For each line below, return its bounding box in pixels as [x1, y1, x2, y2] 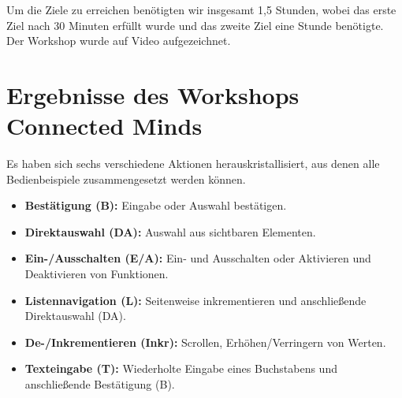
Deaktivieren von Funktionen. [24, 266, 169, 282]
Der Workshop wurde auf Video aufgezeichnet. [6, 32, 231, 49]
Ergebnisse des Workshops [6, 78, 300, 110]
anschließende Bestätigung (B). [24, 376, 175, 392]
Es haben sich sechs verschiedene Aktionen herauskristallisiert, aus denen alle [6, 155, 380, 172]
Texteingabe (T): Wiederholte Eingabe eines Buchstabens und [24, 360, 337, 377]
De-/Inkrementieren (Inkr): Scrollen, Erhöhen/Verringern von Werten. [24, 333, 386, 350]
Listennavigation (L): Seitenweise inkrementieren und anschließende [24, 292, 367, 308]
